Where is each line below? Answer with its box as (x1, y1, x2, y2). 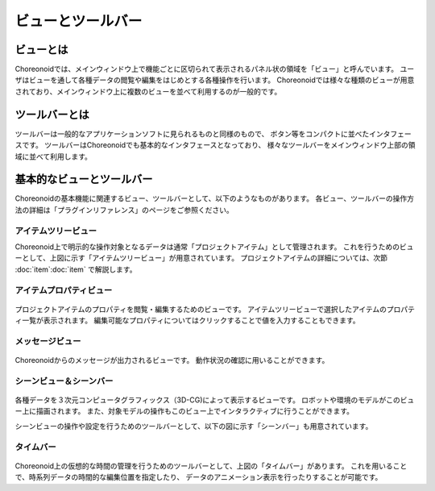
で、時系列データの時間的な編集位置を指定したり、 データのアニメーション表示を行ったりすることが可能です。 (14, 472, 383, 482)
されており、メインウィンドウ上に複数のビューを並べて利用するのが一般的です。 (14, 86, 282, 96)
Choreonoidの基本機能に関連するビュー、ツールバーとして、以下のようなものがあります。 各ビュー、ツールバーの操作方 (14, 193, 415, 203)
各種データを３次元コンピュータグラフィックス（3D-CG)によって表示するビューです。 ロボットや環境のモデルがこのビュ (14, 395, 415, 405)
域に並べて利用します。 (14, 152, 93, 161)
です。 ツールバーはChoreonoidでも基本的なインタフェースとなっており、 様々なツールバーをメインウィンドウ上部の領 (21, 140, 416, 150)
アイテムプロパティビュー (14, 285, 113, 296)
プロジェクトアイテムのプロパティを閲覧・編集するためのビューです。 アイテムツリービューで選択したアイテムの (14, 304, 387, 314)
